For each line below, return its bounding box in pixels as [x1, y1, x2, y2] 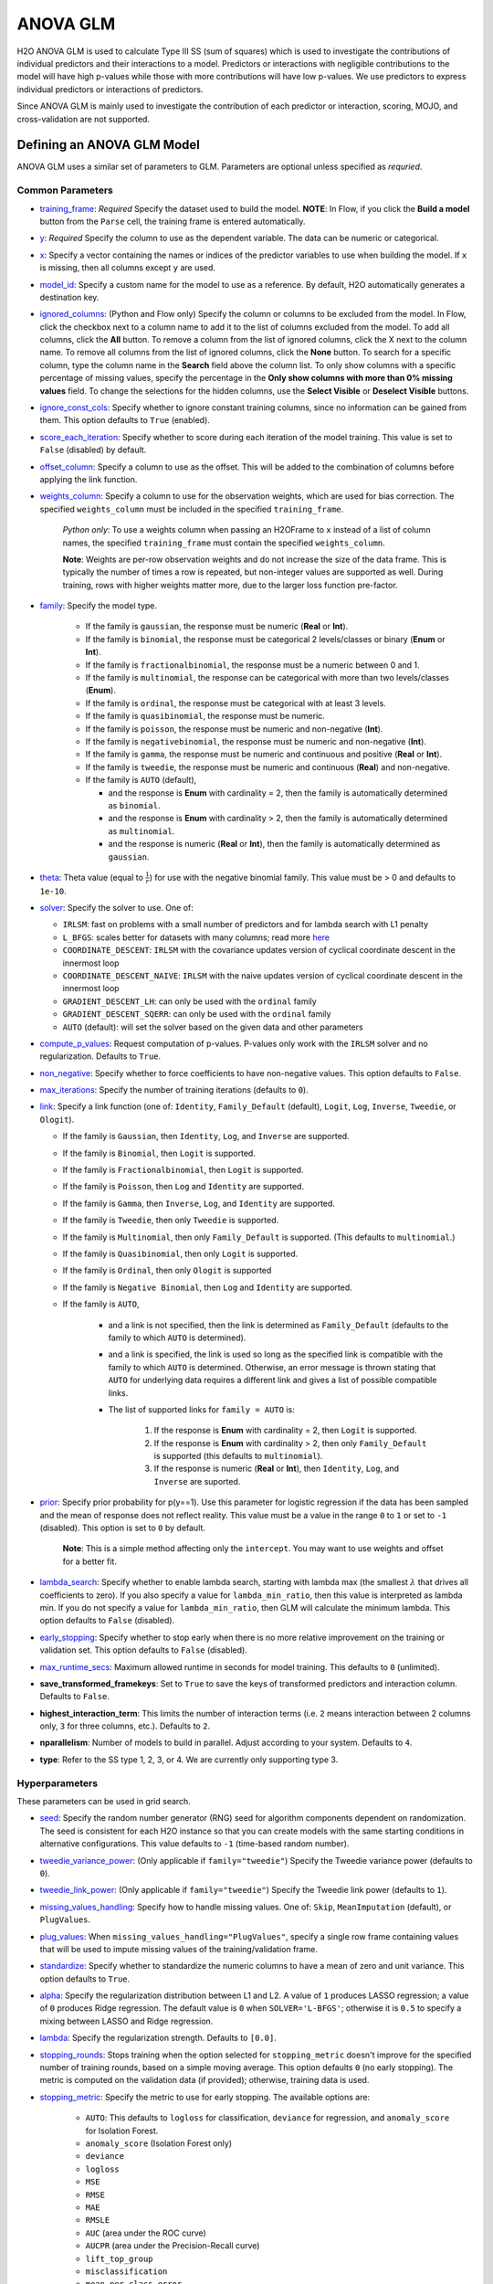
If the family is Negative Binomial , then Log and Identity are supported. [62, 1282, 352, 1293]
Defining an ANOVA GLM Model [16, 137, 200, 153]
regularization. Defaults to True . [39, 1051, 162, 1062]
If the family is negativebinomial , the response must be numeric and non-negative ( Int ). [85, 736, 426, 746]
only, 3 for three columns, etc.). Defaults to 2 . [39, 1720, 210, 1731]
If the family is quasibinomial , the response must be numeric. [85, 711, 326, 722]
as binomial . [108, 799, 161, 810]
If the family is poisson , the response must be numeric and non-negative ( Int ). [85, 723, 383, 735]
